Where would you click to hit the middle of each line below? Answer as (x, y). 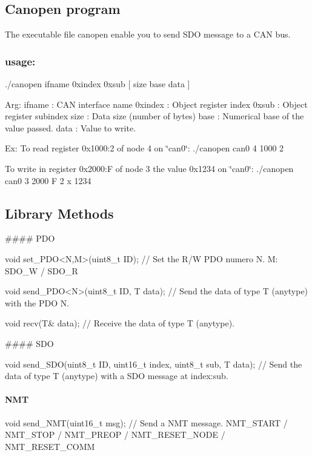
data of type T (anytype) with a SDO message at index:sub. (117, 376)
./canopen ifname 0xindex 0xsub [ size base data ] (98, 84)
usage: (20, 61)
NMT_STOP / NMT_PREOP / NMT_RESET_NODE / (115, 435)
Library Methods (59, 213)
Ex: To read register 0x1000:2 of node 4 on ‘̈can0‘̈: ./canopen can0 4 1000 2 (144, 148)
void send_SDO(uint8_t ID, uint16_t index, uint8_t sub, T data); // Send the (154, 364)
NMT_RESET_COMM (50, 446)
